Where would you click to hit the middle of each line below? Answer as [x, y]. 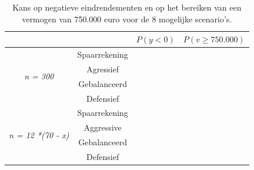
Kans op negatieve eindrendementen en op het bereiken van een [127, 7]
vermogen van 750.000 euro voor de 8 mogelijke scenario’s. [127, 19]
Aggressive [103, 127]
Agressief [103, 69]
